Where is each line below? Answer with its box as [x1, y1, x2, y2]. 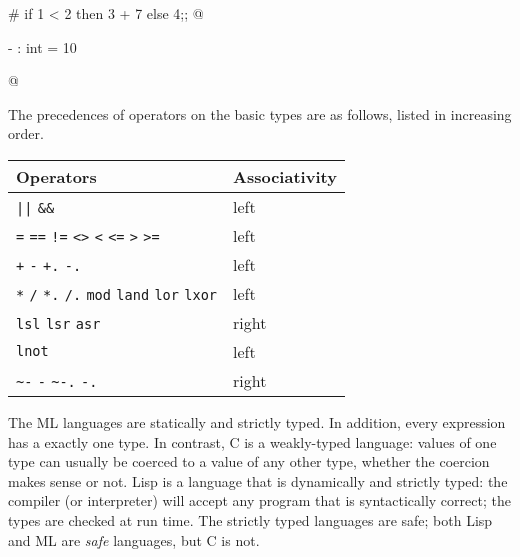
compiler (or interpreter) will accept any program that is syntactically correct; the [8, 490, 511, 511]
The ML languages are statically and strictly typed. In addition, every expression [8, 411, 506, 432]
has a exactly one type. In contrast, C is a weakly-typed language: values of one [8, 431, 497, 452]
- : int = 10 [8, 36, 77, 57]
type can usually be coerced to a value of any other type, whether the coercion [8, 451, 490, 472]
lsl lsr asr [16, 315, 101, 332]
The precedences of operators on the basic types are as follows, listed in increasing [8, 103, 512, 124]
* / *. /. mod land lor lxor [16, 286, 218, 303]
